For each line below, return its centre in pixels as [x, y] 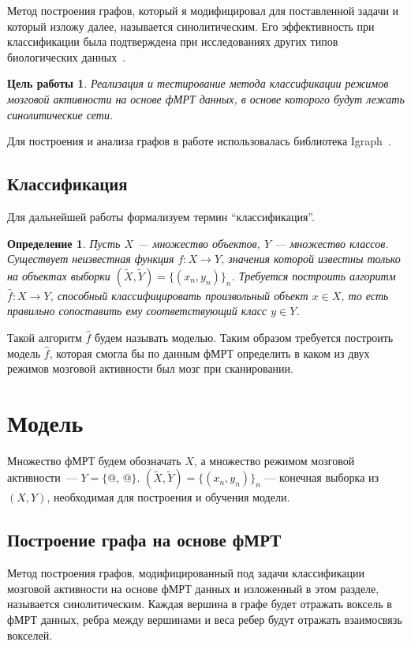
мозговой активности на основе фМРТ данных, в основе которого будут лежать [206, 98]
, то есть [365, 295]
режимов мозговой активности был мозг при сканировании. [150, 368]
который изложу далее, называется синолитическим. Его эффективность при [191, 26]
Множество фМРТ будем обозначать [94, 460]
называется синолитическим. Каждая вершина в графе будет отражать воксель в [200, 604]
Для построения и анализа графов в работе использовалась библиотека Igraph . [199, 141]
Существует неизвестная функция [91, 259]
